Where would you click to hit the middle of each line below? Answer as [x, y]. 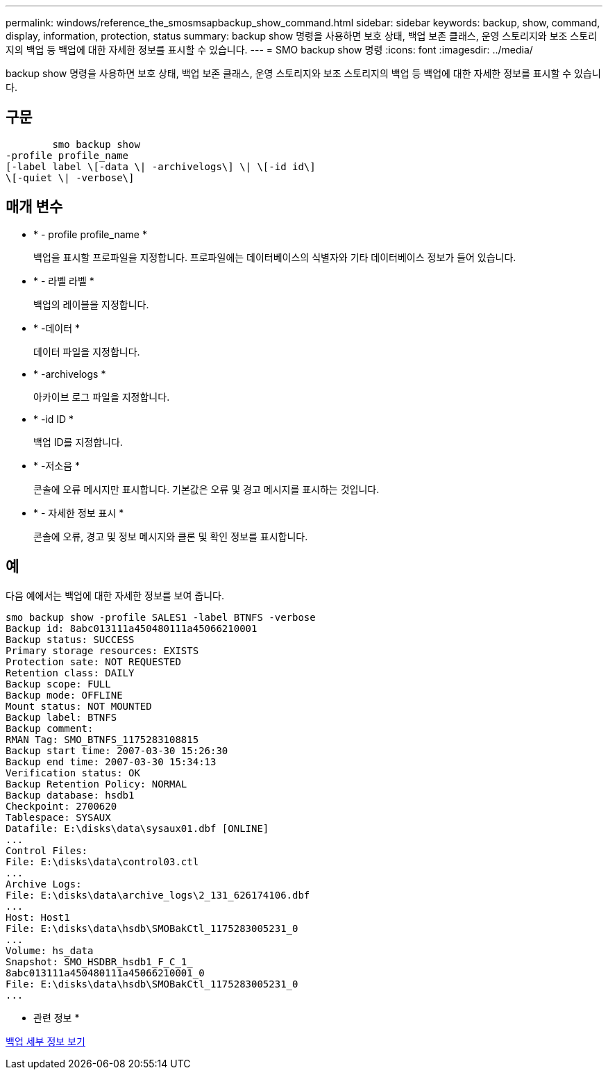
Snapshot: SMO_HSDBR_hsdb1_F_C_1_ [99, 961]
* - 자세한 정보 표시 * [79, 512]
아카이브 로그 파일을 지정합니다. [102, 397]
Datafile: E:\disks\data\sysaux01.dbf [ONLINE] [137, 828]
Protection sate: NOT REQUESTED [93, 661]
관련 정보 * [57, 1017]
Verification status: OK [73, 773]
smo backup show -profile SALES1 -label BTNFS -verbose [161, 617]
